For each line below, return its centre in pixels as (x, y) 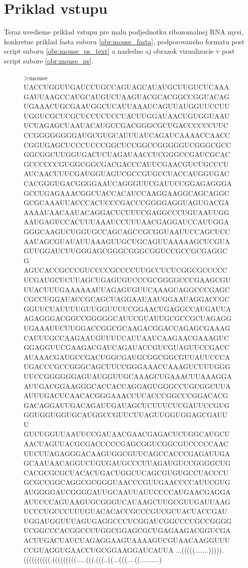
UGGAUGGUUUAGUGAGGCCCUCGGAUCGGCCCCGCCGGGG (128, 521)
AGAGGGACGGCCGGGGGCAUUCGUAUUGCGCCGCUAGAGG (128, 318)
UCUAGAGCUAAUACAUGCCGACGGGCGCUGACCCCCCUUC (126, 125)
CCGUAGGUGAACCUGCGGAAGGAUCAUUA (99, 550)
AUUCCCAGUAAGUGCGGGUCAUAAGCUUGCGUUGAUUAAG (127, 501)
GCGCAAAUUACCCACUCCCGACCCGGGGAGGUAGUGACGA (127, 203)
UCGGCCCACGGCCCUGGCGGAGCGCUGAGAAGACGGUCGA (127, 530)
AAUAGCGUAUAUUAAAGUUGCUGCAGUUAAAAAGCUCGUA (127, 241)
